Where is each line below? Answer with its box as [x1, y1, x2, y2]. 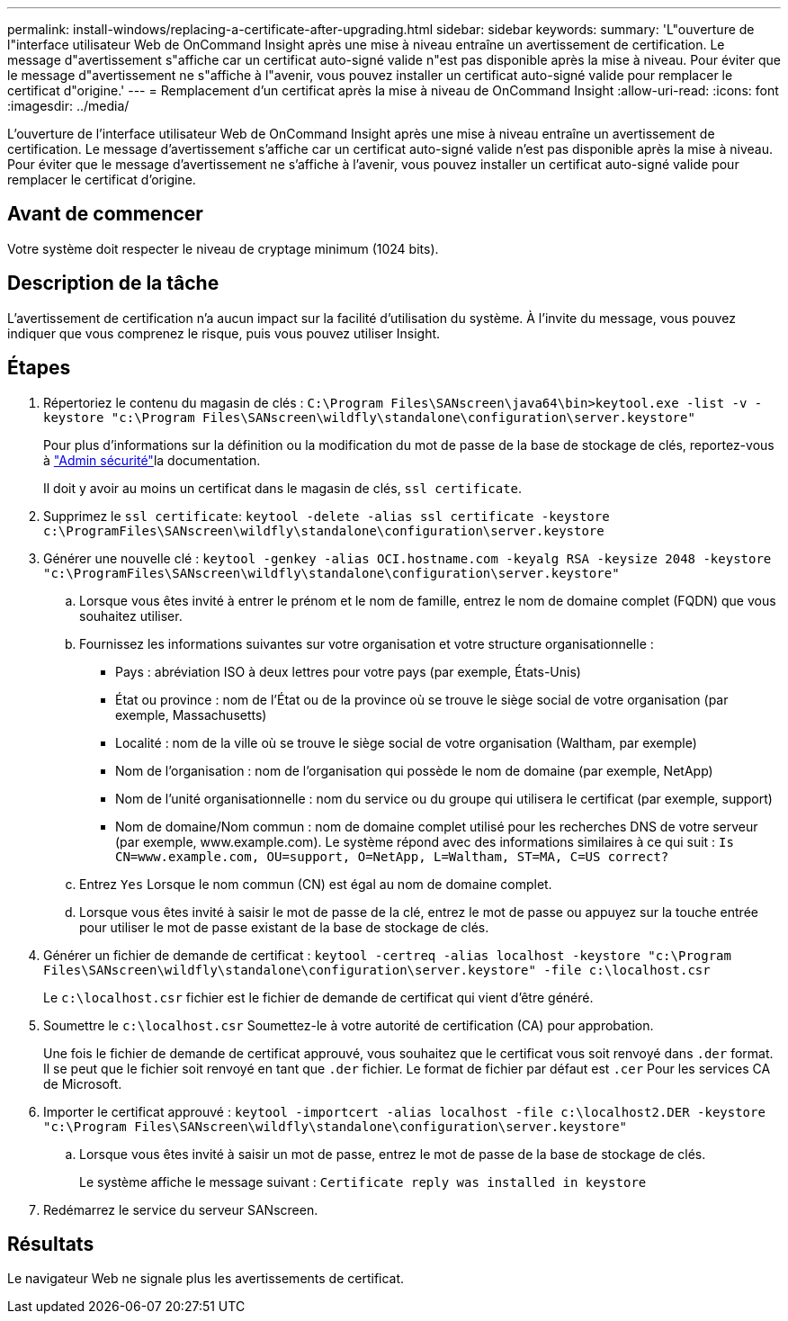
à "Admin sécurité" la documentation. [43, 452, 261, 468]
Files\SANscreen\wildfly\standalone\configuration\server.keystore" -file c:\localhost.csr [43, 962, 711, 977]
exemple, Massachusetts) [115, 706, 267, 723]
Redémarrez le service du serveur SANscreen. [43, 1201, 318, 1218]
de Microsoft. [43, 1075, 122, 1092]
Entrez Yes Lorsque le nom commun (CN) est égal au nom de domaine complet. [79, 876, 552, 892]
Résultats [7, 1232, 94, 1255]
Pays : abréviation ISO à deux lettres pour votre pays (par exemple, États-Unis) [115, 663, 581, 679]
